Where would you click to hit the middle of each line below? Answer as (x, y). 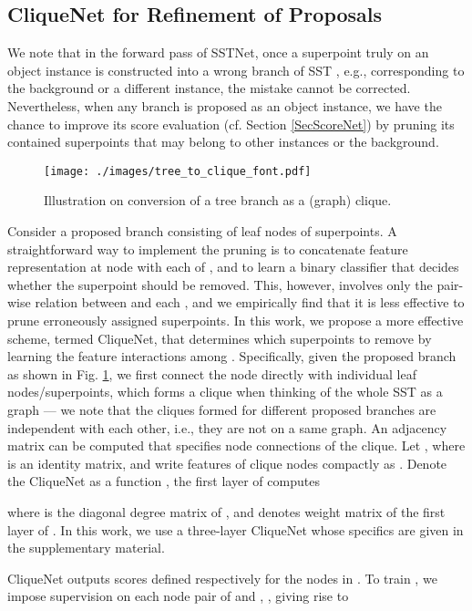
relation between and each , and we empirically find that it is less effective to (250, 302)
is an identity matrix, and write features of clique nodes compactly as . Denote (227, 463)
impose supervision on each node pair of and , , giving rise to (178, 596)
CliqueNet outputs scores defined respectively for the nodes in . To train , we (222, 578)
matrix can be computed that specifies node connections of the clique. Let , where (236, 445)
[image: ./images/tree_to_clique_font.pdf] (178, 171)
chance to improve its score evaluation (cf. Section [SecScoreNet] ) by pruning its (231, 124)
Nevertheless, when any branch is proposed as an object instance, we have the (225, 105)
